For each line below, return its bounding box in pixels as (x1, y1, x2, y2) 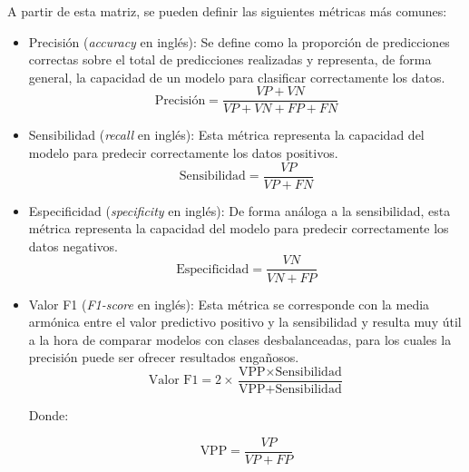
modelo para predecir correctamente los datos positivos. (28, 143, 338, 162)
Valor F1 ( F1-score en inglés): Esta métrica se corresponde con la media (28, 294, 430, 313)
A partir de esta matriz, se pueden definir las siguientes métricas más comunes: (7, 2, 447, 20)
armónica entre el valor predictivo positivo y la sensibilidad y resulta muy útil (28, 312, 462, 331)
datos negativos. (28, 236, 118, 255)
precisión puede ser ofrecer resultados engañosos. (28, 348, 299, 367)
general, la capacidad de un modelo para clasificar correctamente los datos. (28, 67, 445, 86)
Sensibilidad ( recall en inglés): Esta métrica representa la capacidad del (28, 125, 425, 144)
